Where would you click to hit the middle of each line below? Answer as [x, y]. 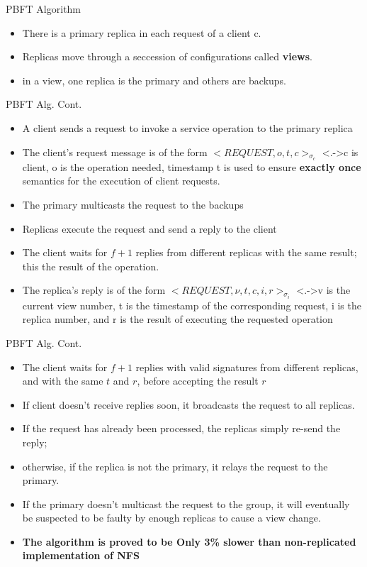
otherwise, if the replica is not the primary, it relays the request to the [175, 466]
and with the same [63, 381]
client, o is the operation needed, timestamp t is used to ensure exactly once [192, 166]
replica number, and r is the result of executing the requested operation [177, 319]
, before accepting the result [198, 381]
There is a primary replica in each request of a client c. [142, 32]
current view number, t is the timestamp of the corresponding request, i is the [192, 305]
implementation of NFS [81, 555]
